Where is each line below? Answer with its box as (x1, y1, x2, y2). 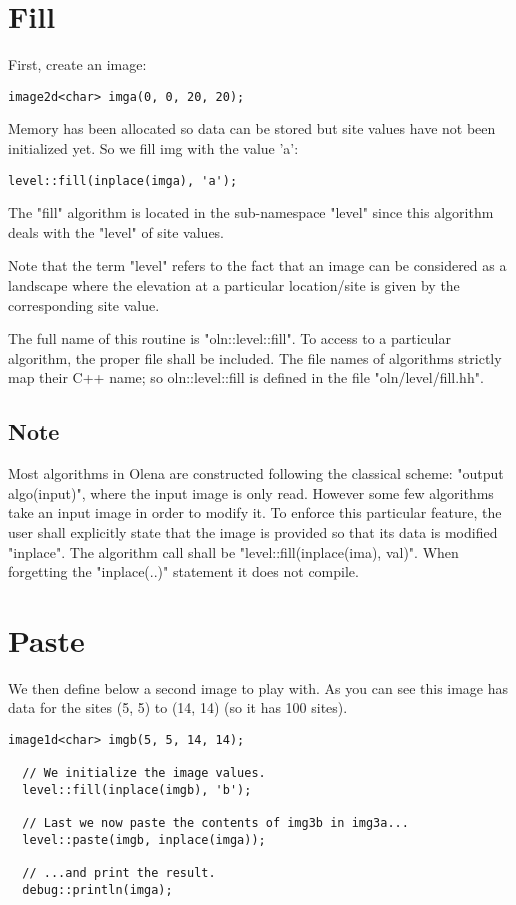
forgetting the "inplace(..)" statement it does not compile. (8, 561, 359, 582)
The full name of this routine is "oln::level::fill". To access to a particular (8, 328, 451, 349)
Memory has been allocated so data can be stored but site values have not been (8, 118, 496, 139)
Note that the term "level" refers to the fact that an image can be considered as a (8, 255, 507, 276)
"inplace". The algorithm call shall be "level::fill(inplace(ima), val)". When (8, 541, 459, 562)
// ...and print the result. (22, 866, 216, 881)
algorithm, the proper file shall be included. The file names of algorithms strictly (8, 347, 502, 368)
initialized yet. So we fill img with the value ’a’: (8, 137, 299, 158)
